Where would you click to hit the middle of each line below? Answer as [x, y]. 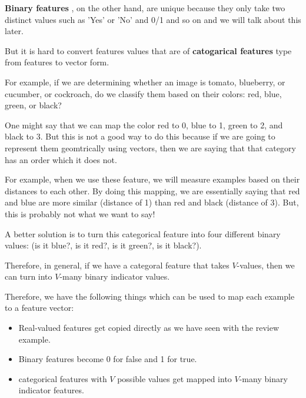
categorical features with [63, 378]
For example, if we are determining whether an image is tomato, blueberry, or [145, 82]
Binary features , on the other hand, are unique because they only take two [145, 8]
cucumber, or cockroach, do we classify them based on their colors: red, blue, [143, 93]
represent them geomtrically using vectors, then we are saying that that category [150, 147]
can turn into [29, 276]
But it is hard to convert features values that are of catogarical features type [148, 50]
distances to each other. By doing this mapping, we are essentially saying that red [152, 190]
